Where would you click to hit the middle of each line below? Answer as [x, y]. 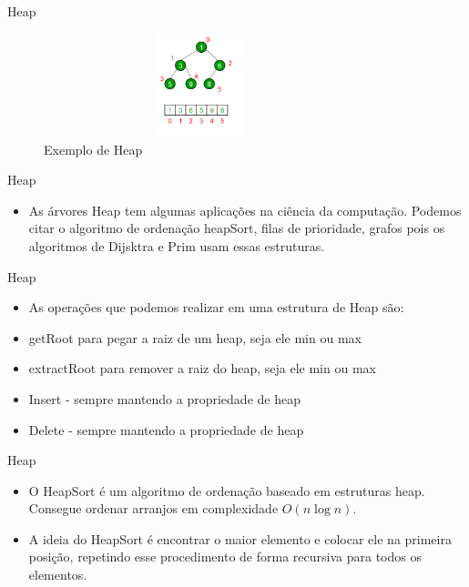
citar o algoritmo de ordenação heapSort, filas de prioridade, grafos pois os [237, 228]
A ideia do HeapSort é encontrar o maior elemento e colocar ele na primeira [240, 538]
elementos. [58, 575]
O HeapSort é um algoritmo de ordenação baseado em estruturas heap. [227, 490]
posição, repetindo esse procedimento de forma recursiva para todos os [225, 557]
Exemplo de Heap [93, 149]
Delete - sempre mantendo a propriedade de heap [166, 429]
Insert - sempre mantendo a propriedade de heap [164, 398]
